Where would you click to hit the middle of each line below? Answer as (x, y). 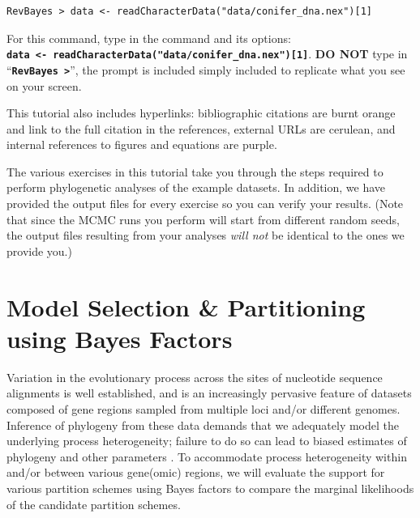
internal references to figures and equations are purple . (142, 144)
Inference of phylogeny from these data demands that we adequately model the (203, 425)
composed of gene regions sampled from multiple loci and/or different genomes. (204, 408)
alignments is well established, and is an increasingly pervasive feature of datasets (209, 393)
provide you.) (39, 251)
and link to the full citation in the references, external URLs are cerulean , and (201, 128)
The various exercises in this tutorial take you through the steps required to (195, 171)
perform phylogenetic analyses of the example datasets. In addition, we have (196, 187)
